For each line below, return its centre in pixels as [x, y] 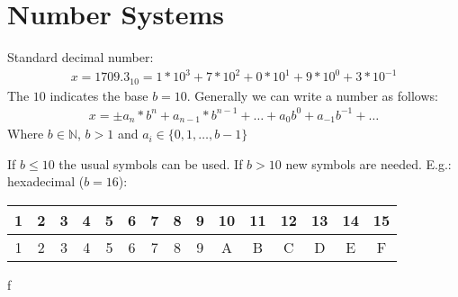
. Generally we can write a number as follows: [312, 95]
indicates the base [99, 95]
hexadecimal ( [46, 181]
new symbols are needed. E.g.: [368, 163]
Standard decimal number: [81, 57]
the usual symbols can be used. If [151, 163]
